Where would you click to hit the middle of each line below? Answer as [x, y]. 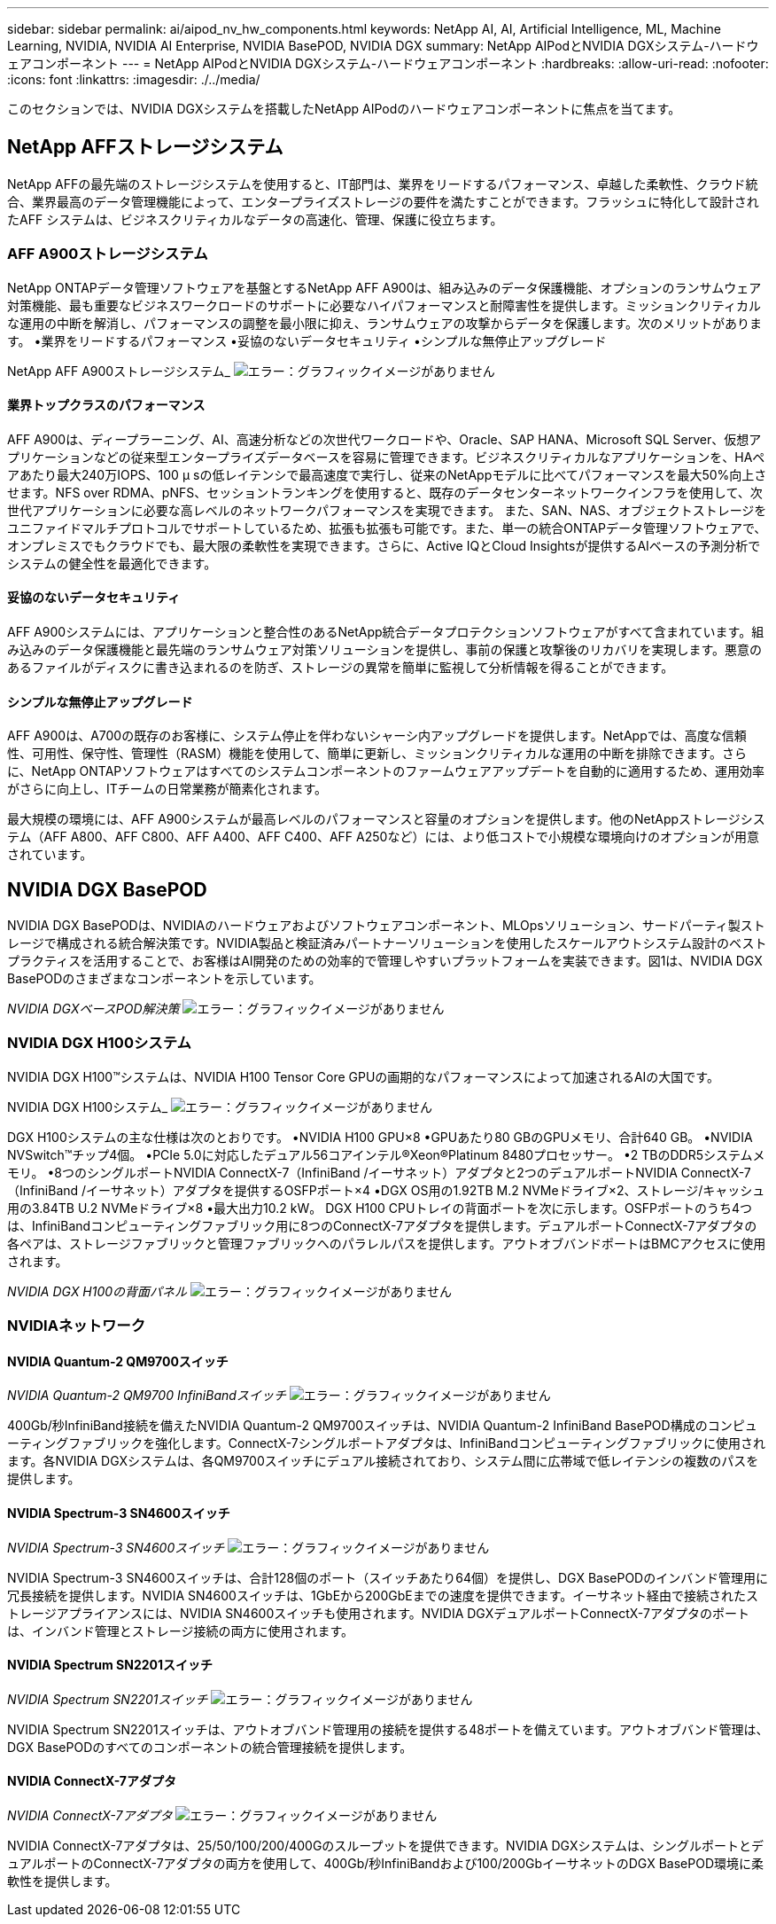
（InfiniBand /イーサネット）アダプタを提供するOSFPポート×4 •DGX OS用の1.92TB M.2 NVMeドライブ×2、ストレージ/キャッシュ [386, 1190]
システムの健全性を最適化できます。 [112, 563]
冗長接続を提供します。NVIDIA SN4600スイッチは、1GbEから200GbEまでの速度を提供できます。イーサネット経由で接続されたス [383, 1595]
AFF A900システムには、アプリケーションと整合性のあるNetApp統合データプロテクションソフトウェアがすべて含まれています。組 [386, 632]
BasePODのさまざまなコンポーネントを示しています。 [164, 979]
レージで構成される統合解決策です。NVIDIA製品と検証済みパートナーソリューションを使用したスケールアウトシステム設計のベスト [387, 943]
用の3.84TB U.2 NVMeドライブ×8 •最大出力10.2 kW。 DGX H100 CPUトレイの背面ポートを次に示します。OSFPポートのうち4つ [380, 1208]
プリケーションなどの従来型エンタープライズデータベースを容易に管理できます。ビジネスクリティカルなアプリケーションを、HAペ [386, 457]
